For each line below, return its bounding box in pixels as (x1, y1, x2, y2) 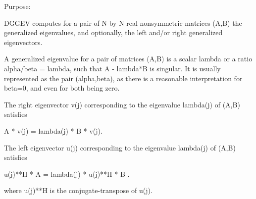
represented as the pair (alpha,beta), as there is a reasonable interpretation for (4, 73, 243, 83)
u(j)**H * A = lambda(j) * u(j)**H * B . (4, 168, 130, 179)
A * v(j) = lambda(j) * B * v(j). (4, 125, 102, 136)
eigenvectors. (4, 37, 43, 47)
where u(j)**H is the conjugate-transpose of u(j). (4, 185, 153, 196)
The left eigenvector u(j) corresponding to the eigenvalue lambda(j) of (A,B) (4, 142, 236, 152)
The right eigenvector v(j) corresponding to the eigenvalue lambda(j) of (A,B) (4, 99, 240, 109)
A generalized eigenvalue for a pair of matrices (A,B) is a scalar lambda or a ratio (4, 53, 253, 64)
